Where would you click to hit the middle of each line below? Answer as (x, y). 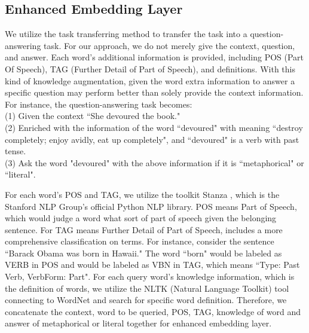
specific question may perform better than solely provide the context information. (154, 92)
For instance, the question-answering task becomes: (99, 104)
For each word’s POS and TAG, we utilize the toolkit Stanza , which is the (142, 194)
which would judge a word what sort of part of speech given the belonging (141, 218)
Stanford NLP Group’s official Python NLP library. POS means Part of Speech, (151, 206)
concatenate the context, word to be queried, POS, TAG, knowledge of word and (153, 311)
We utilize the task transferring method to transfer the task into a (126, 34)
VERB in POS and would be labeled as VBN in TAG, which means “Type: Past (152, 265)
